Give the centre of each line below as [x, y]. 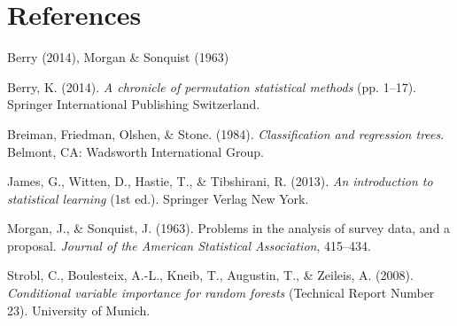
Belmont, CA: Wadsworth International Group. [136, 151]
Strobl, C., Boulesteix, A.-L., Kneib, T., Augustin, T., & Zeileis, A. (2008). [210, 275]
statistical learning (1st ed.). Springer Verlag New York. [158, 198]
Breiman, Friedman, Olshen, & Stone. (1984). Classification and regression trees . [226, 133]
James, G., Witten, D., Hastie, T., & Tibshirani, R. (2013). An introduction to [220, 181]
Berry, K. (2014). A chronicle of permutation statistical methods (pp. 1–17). [212, 86]
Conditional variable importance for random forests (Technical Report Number [221, 293]
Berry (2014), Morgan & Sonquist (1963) [118, 57]
